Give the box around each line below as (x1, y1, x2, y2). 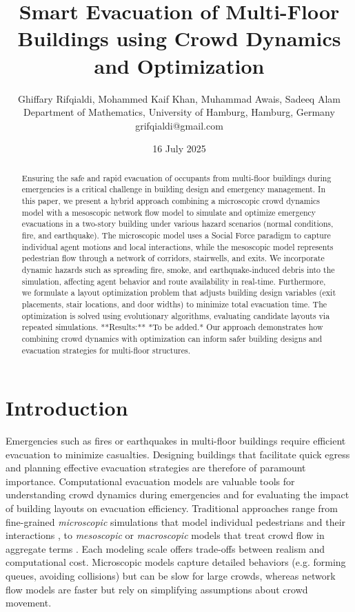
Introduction (6, 394, 128, 422)
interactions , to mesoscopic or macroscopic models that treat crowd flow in (6, 528, 325, 542)
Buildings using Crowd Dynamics (17, 24, 341, 52)
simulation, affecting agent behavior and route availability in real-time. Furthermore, (21, 275, 326, 287)
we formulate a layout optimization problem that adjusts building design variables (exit (21, 287, 336, 298)
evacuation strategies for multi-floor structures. (21, 344, 190, 356)
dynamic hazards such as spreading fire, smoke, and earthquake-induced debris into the (21, 263, 335, 275)
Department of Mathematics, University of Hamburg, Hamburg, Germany (23, 105, 335, 119)
